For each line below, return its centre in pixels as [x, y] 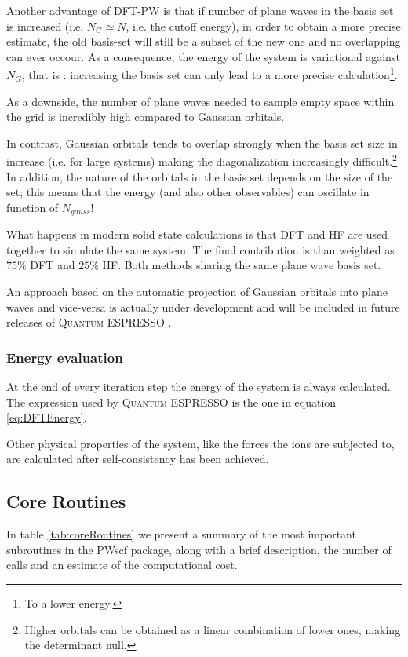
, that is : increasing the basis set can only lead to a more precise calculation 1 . [209, 74]
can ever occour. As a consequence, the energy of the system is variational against [203, 56]
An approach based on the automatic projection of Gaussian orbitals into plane [197, 292]
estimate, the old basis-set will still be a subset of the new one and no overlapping [204, 41]
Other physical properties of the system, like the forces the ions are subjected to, [200, 443]
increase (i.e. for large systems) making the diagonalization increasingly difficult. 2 [202, 160]
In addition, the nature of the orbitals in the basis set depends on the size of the [200, 176]
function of [33, 207]
